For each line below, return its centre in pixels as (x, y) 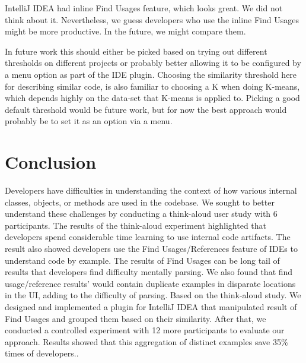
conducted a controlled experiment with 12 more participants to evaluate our (145, 330)
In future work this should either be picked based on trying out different (136, 51)
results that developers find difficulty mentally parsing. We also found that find (149, 272)
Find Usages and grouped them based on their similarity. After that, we (136, 318)
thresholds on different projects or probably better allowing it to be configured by (153, 63)
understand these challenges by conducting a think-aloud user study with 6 (141, 214)
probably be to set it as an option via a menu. (89, 121)
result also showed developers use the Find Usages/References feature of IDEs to (151, 249)
